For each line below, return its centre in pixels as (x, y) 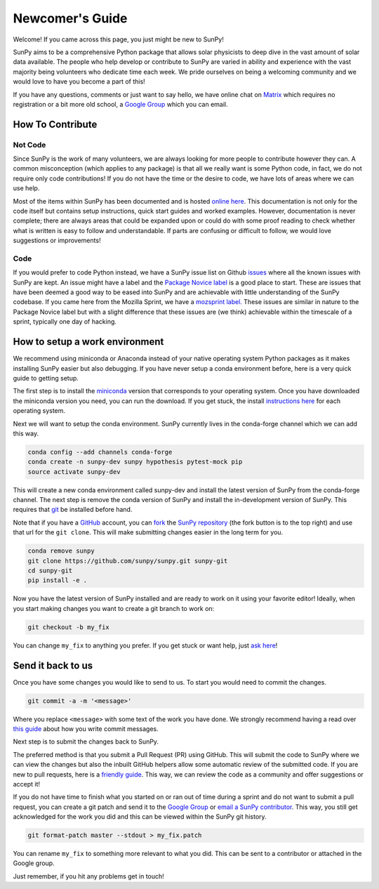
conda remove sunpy (61, 551)
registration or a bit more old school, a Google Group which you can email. (120, 104)
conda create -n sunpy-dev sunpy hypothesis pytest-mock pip (135, 462)
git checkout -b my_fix (69, 627)
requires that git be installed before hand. (73, 510)
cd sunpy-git (50, 570)
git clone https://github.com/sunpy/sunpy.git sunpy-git (128, 561)
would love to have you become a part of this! (79, 81)
